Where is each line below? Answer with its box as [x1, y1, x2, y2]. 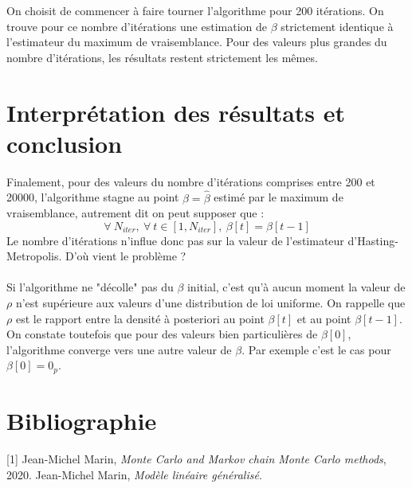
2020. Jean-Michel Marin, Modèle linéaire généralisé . [6, 466, 262, 482]
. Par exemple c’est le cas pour [241, 341, 391, 357]
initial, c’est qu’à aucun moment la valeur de [186, 279, 406, 295]
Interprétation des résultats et [6, 96, 346, 128]
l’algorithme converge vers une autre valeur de [6, 341, 232, 357]
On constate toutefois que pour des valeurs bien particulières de [6, 326, 318, 342]
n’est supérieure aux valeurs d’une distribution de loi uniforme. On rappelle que [15, 295, 406, 311]
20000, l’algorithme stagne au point [6, 189, 179, 205]
